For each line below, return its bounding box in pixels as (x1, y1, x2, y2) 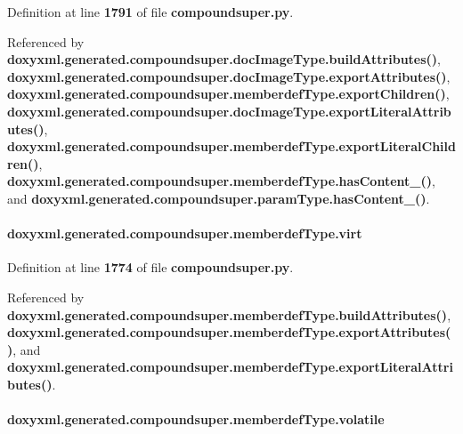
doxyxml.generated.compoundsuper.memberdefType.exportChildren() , (7, 84, 450, 103)
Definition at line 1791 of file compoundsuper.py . (7, 3, 294, 20)
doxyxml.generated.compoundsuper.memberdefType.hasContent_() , (7, 172, 435, 190)
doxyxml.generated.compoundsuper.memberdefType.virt (7, 224, 362, 243)
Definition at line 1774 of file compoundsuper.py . (7, 258, 294, 277)
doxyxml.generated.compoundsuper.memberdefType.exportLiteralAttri (7, 358, 453, 376)
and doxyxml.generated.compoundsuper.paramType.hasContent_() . (7, 189, 430, 207)
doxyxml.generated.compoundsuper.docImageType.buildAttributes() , (7, 50, 441, 68)
